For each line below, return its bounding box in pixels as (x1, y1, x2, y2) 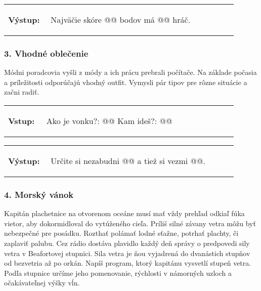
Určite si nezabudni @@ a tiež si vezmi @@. (51, 155, 205, 167)
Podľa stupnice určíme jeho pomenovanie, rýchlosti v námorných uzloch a (4, 267, 232, 278)
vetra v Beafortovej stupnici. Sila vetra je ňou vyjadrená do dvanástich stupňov (4, 247, 250, 258)
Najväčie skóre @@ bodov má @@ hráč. (51, 14, 191, 25)
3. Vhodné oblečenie (4, 47, 89, 59)
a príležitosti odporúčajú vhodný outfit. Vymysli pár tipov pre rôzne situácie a (4, 76, 247, 87)
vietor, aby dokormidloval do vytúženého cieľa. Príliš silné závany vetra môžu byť (4, 218, 256, 228)
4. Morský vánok (4, 188, 74, 200)
